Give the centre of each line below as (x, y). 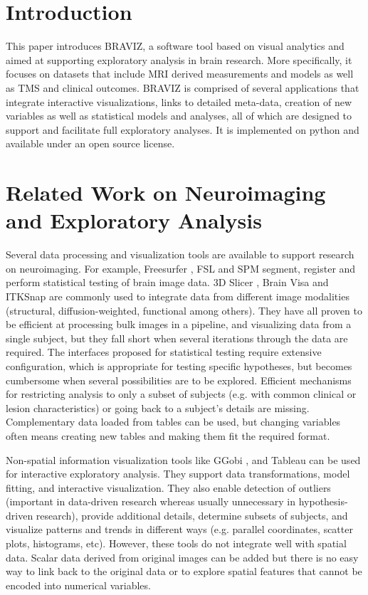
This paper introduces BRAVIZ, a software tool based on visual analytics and (175, 46)
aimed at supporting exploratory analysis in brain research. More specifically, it (179, 59)
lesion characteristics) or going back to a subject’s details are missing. (158, 407)
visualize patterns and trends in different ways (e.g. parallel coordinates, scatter (179, 529)
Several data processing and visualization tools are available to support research (180, 254)
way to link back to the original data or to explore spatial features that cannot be (184, 571)
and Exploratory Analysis (134, 220)
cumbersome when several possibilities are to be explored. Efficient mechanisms (179, 380)
